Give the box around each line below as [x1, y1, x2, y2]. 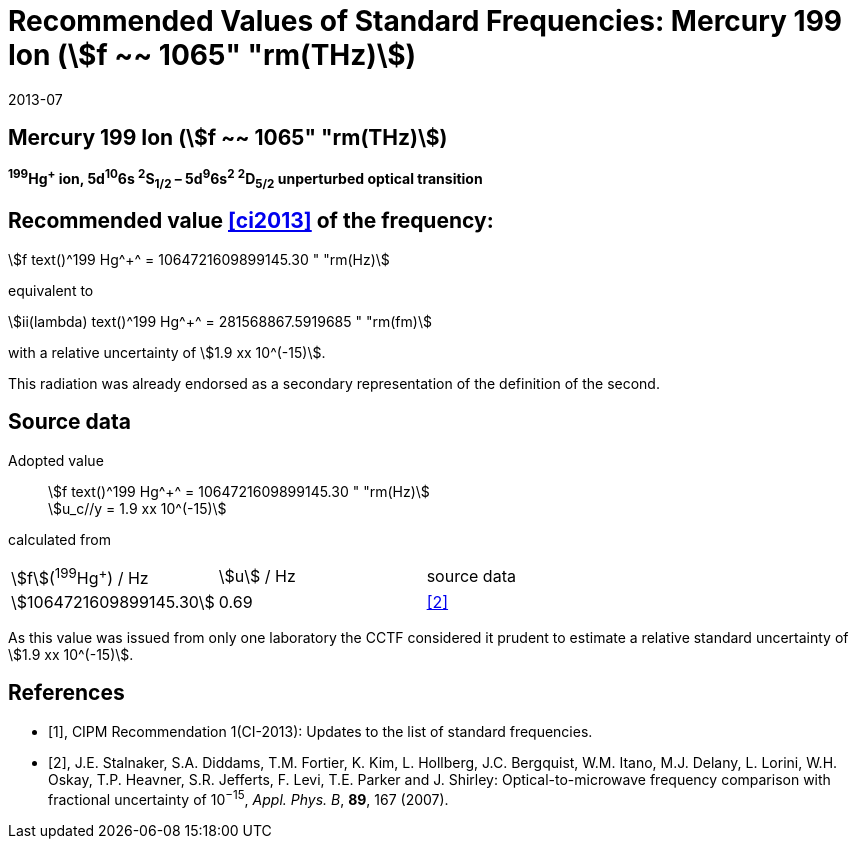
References [8, 680, 125, 706]
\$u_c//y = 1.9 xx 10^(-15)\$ [48, 499, 227, 517]
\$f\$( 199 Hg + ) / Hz [11, 564, 149, 589]
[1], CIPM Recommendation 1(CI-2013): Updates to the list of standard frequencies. [48, 722, 593, 740]
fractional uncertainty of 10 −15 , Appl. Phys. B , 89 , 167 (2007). [48, 787, 449, 808]
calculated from [8, 530, 111, 548]
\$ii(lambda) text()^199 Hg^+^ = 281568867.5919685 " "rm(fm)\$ [8, 312, 432, 330]
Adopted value [8, 451, 104, 469]
